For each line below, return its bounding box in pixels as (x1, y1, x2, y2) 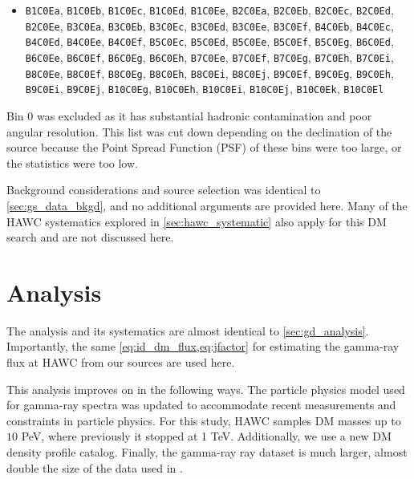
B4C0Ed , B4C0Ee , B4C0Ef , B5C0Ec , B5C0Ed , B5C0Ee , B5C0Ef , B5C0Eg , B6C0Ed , (25, 33, 394, 50)
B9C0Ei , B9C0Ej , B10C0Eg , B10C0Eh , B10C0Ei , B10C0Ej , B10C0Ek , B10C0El (25, 80, 384, 97)
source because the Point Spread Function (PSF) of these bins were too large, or (6, 139, 402, 156)
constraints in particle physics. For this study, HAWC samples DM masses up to (6, 412, 401, 428)
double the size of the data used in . (6, 459, 183, 476)
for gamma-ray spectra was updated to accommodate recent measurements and (6, 396, 396, 413)
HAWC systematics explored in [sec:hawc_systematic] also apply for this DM (6, 213, 387, 229)
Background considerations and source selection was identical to (6, 181, 321, 198)
